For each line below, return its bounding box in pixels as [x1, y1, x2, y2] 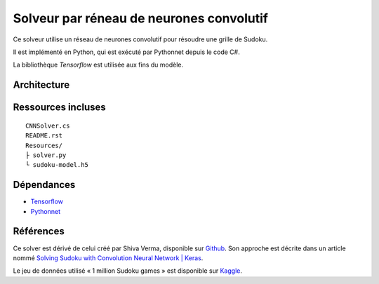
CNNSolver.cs [25, 121, 70, 130]
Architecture [13, 79, 70, 91]
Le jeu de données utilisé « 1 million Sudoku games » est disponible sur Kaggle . [13, 266, 242, 275]
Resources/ [25, 141, 63, 149]
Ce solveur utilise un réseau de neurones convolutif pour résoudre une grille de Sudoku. [13, 35, 268, 43]
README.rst [25, 132, 63, 140]
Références [13, 225, 65, 238]
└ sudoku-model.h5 [25, 161, 89, 169]
